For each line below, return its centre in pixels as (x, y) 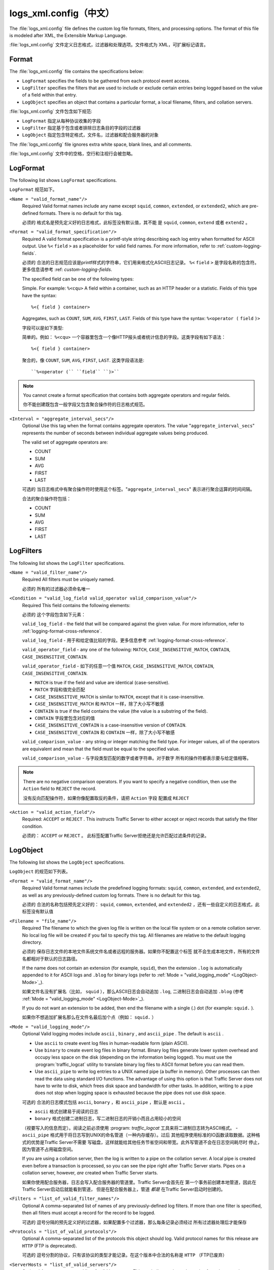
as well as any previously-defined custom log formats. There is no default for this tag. (112, 895)
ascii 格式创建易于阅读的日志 (67, 1112)
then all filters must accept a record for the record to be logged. (89, 1213)
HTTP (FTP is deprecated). (49, 1246)
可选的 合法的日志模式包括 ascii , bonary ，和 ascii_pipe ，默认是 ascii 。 (105, 1102)
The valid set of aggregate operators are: (65, 442)
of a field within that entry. (49, 95)
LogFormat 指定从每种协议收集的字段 (61, 121)
